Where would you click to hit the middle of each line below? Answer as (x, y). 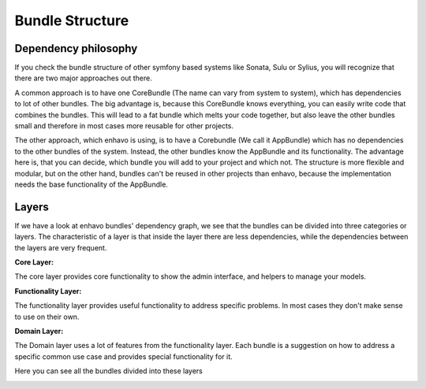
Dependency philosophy (76, 48)
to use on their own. (47, 317)
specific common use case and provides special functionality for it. (123, 356)
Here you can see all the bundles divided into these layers (108, 371)
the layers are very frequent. (61, 247)
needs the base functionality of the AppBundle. (92, 184)
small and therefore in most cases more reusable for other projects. (124, 126)
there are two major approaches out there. (84, 78)
